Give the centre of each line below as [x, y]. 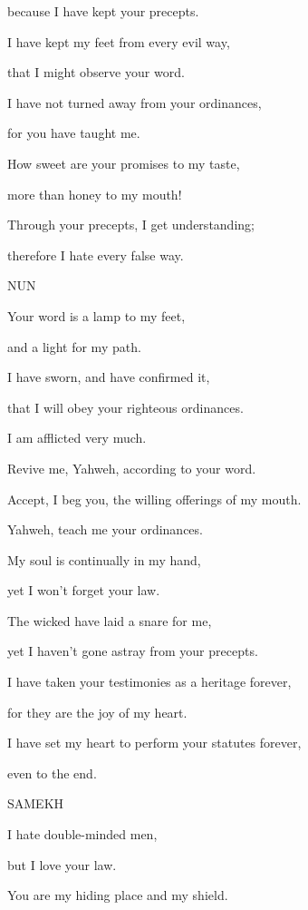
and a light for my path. [74, 346]
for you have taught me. [74, 133]
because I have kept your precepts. [103, 11]
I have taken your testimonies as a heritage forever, [149, 682]
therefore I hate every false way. [96, 254]
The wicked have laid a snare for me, [110, 620]
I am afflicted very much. [77, 438]
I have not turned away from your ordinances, [135, 102]
